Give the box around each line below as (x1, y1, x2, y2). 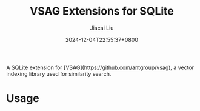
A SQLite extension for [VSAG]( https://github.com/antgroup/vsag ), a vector (6, 64, 195, 71)
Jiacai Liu (90, 24, 114, 32)
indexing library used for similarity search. (6, 70, 112, 77)
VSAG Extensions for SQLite (29, 4, 175, 18)
